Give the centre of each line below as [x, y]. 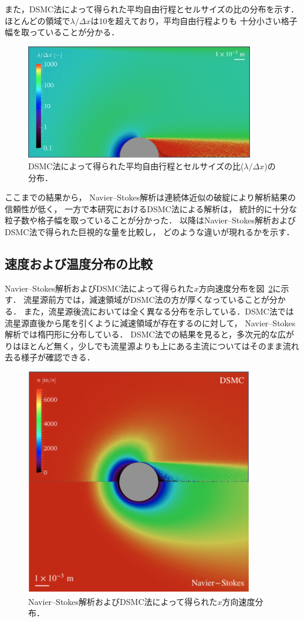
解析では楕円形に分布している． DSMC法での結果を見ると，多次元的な [141, 334]
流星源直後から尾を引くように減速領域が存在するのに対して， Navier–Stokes [150, 322]
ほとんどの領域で [38, 20]
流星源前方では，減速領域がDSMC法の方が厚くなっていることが [146, 300]
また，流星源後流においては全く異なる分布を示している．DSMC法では [159, 311]
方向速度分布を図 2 [236, 288]
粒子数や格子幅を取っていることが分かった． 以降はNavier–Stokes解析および [151, 220]
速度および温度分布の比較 [79, 264]
